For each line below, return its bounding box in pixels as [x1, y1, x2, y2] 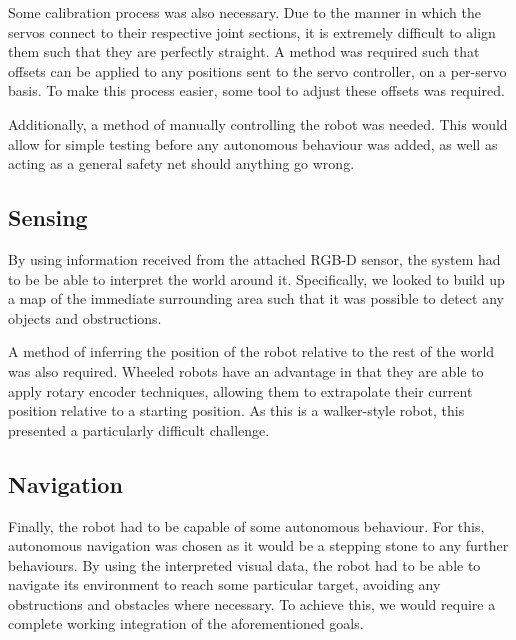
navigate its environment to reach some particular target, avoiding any [8, 574, 441, 595]
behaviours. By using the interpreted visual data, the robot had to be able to [8, 554, 481, 575]
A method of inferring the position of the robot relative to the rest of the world [8, 341, 495, 362]
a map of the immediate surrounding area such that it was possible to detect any [8, 288, 504, 309]
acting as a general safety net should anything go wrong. [8, 153, 355, 174]
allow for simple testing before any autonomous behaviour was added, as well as [8, 133, 498, 154]
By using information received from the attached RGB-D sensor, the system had [8, 248, 501, 269]
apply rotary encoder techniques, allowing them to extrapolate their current [8, 380, 473, 401]
